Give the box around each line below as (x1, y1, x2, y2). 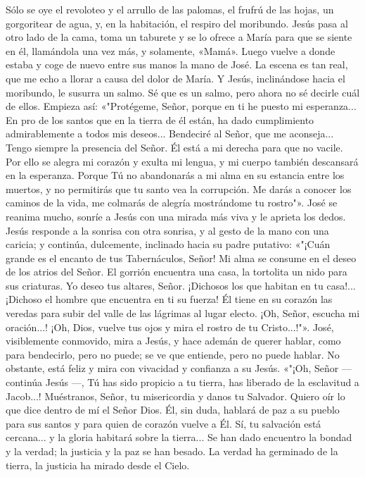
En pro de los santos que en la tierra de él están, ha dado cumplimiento (6, 112, 314, 127)
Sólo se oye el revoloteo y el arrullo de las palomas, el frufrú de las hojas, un (6, 2, 334, 16)
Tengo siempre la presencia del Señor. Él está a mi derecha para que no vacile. (6, 140, 343, 154)
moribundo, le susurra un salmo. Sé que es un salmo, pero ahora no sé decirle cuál (6, 85, 360, 99)
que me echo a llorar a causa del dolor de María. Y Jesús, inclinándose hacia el (6, 70, 345, 85)
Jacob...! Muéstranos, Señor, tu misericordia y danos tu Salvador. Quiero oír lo (6, 388, 345, 403)
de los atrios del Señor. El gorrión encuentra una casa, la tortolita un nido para (6, 264, 347, 279)
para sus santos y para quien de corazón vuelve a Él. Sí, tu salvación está (6, 416, 321, 430)
